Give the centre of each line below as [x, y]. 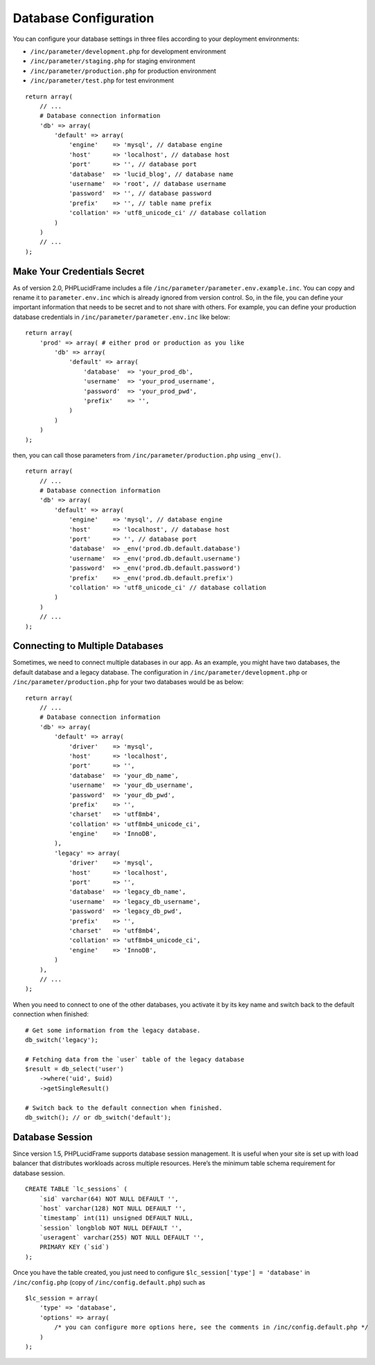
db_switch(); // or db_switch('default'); [98, 1118]
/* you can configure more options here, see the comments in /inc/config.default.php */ [211, 1327]
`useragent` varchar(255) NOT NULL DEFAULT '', [122, 1238]
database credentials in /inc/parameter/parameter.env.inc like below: [122, 317]
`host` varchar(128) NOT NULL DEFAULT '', [113, 1208]
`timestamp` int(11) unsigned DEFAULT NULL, [116, 1218]
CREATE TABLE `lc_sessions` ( [77, 1189]
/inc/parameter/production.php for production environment [123, 71]
